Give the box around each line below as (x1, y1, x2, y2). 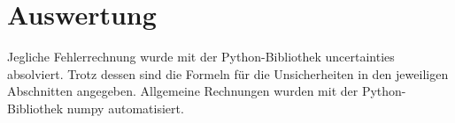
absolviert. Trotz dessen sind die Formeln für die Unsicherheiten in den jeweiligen (7, 64, 449, 83)
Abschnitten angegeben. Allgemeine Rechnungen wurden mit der (7, 82, 359, 100)
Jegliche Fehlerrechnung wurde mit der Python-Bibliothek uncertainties (7, 47, 395, 66)
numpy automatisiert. (66, 98, 184, 117)
